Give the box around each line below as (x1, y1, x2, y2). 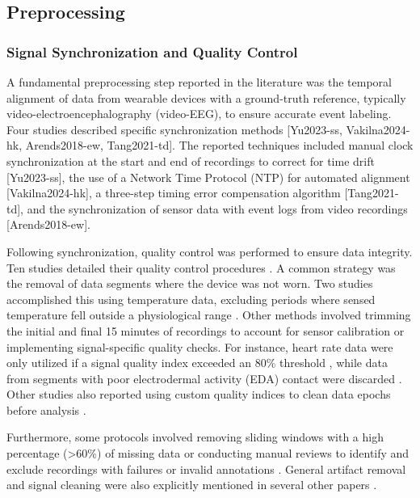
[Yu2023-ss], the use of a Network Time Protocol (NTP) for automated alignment (6, 168, 410, 185)
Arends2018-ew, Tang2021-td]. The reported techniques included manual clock (25, 137, 414, 154)
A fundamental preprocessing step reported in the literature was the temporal (6, 74, 392, 90)
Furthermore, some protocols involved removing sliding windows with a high (6, 428, 384, 445)
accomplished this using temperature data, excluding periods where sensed (6, 290, 376, 307)
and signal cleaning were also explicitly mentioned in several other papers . (6, 476, 377, 493)
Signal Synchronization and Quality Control (6, 41, 298, 61)
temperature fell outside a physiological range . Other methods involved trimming (6, 306, 411, 323)
